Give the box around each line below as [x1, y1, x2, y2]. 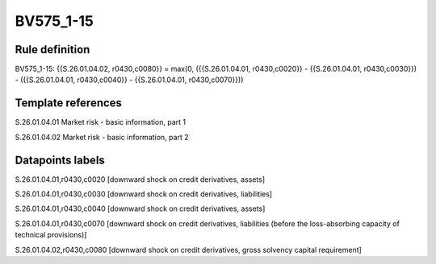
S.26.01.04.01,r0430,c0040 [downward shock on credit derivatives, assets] [15, 204, 266, 213]
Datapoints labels [15, 153, 105, 167]
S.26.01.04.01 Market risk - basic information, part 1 [15, 118, 187, 127]
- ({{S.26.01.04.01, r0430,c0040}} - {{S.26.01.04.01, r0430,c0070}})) [15, 75, 244, 85]
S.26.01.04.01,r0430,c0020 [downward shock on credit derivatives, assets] [15, 174, 266, 184]
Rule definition [15, 43, 90, 56]
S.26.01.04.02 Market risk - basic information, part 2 [15, 132, 189, 142]
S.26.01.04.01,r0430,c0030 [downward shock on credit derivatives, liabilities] [15, 189, 273, 199]
